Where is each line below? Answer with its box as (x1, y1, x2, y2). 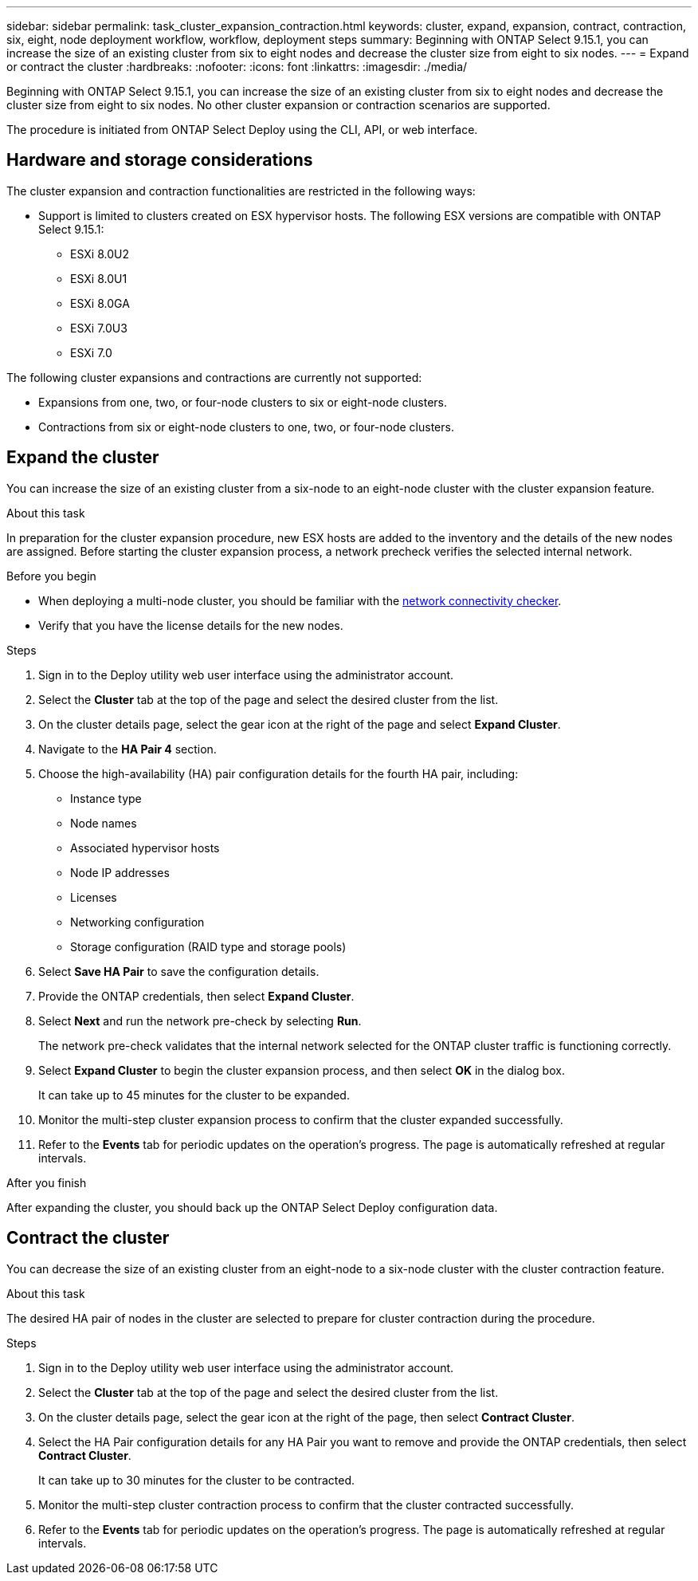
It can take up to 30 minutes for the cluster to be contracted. (38, 1473, 355, 1487)
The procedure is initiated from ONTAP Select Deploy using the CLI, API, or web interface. (6, 123, 478, 136)
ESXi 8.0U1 (70, 271, 127, 285)
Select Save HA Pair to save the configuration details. (38, 964, 320, 978)
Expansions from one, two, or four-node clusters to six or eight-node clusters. (38, 395, 448, 409)
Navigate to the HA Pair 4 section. (38, 741, 217, 756)
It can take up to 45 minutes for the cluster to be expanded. (38, 1087, 350, 1102)
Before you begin (6, 568, 96, 583)
